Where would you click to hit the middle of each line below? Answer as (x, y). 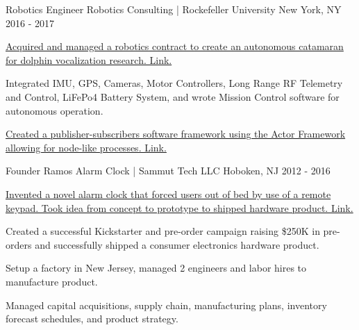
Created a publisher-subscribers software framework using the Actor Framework (176, 134)
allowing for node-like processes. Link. (86, 147)
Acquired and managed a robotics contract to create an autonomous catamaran (175, 46)
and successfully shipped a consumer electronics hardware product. (177, 244)
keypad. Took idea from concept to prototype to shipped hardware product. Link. (179, 207)
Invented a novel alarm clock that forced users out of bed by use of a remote (168, 193)
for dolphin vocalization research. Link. (89, 59)
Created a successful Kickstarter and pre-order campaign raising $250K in (163, 231)
